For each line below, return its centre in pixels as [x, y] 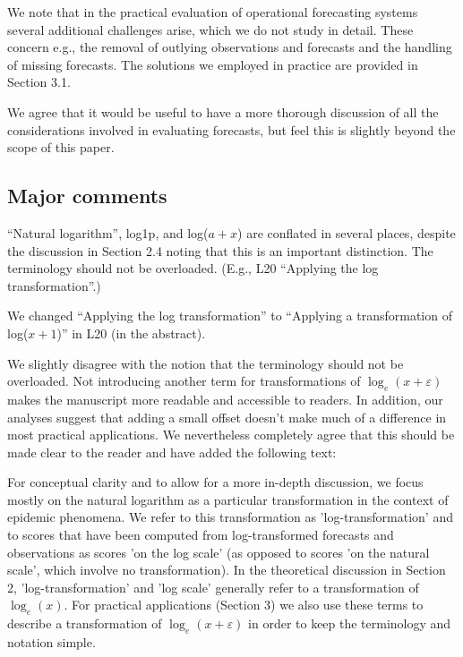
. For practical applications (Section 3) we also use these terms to [244, 605]
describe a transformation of [85, 623]
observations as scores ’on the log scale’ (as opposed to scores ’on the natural [219, 552]
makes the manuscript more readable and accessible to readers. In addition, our [225, 399]
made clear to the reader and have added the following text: [172, 452]
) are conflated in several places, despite [347, 232]
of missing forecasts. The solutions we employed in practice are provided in [213, 64]
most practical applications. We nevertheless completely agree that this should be [231, 435]
